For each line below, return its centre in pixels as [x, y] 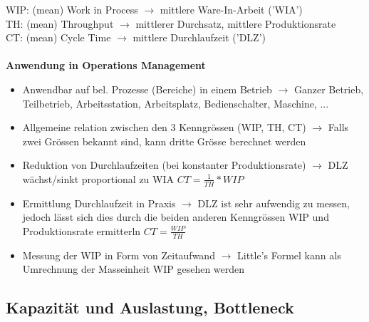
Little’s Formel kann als [289, 255]
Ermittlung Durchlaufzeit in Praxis [99, 203]
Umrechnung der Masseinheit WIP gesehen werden [134, 269]
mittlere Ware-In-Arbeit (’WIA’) [231, 9]
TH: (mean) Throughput [60, 23]
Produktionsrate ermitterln [82, 230]
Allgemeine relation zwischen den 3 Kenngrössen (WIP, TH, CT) [164, 127]
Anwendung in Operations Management [106, 65]
